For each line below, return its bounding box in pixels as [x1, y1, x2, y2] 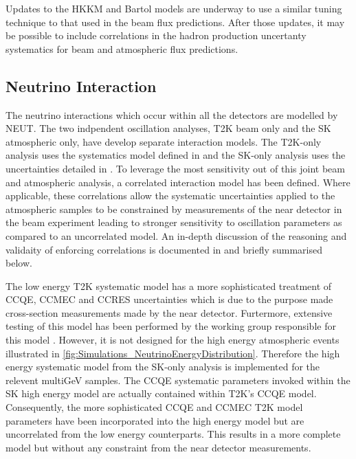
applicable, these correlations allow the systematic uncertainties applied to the [5, 188, 335, 203]
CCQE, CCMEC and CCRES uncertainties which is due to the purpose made [5, 292, 333, 306]
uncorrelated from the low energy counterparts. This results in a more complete [5, 427, 341, 441]
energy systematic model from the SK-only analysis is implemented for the [5, 359, 320, 374]
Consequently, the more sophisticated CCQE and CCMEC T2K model [5, 400, 303, 414]
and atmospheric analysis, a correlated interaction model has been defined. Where [5, 175, 351, 189]
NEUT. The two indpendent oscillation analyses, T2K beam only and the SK [5, 121, 331, 135]
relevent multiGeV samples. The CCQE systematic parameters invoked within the [5, 372, 351, 387]
